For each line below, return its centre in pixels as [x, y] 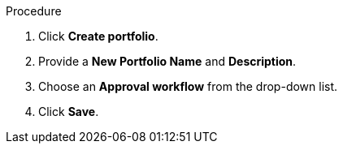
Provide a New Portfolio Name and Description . [167, 61]
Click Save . [69, 111]
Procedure [34, 11]
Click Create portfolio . [98, 36]
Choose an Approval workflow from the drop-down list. [188, 86]
